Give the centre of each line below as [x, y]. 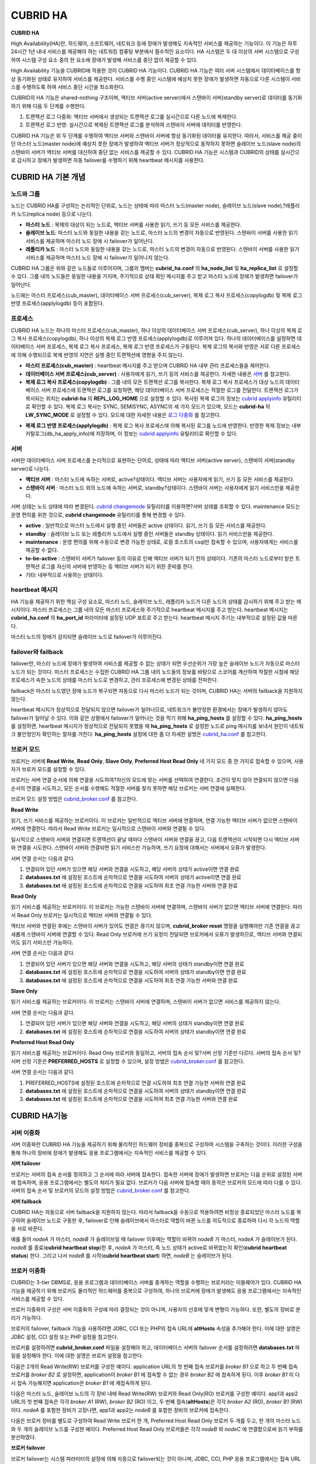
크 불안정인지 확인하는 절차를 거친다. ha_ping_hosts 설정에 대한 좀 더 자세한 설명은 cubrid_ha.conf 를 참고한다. [139, 734]
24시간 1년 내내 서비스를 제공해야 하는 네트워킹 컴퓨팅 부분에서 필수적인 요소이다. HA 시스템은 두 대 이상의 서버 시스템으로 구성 [155, 52]
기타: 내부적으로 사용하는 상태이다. [65, 574]
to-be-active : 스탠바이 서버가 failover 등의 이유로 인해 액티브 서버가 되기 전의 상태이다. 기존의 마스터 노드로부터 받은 [160, 558]
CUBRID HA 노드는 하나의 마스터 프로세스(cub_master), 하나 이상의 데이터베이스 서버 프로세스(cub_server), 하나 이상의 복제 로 [157, 330]
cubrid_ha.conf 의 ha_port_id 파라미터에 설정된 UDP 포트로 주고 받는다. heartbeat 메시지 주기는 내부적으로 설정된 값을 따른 [154, 618]
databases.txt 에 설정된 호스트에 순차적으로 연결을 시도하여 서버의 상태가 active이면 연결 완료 [133, 877]
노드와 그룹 [25, 194]
